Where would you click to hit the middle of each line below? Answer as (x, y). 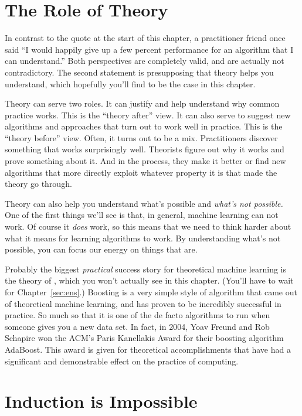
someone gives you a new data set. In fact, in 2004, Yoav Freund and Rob (137, 326)
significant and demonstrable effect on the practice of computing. (122, 361)
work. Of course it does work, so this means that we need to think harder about (148, 226)
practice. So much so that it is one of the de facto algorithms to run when (138, 315)
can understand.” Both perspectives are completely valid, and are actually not (145, 61)
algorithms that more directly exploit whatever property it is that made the (141, 172)
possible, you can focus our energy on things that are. (101, 249)
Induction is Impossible (101, 401)
